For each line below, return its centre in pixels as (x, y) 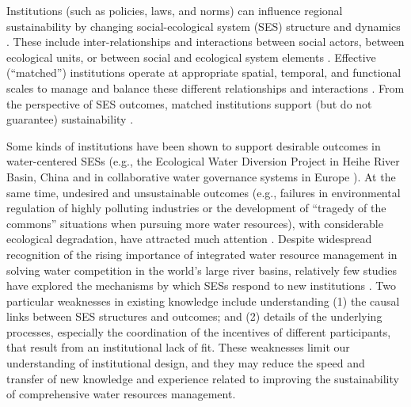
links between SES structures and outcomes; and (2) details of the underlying (194, 316)
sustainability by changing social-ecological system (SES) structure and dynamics (204, 26)
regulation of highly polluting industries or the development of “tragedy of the (196, 208)
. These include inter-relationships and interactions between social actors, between (205, 42)
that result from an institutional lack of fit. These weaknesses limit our (178, 347)
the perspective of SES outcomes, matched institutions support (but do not (189, 103)
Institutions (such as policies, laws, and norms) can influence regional (175, 10)
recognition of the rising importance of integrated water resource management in (202, 254)
